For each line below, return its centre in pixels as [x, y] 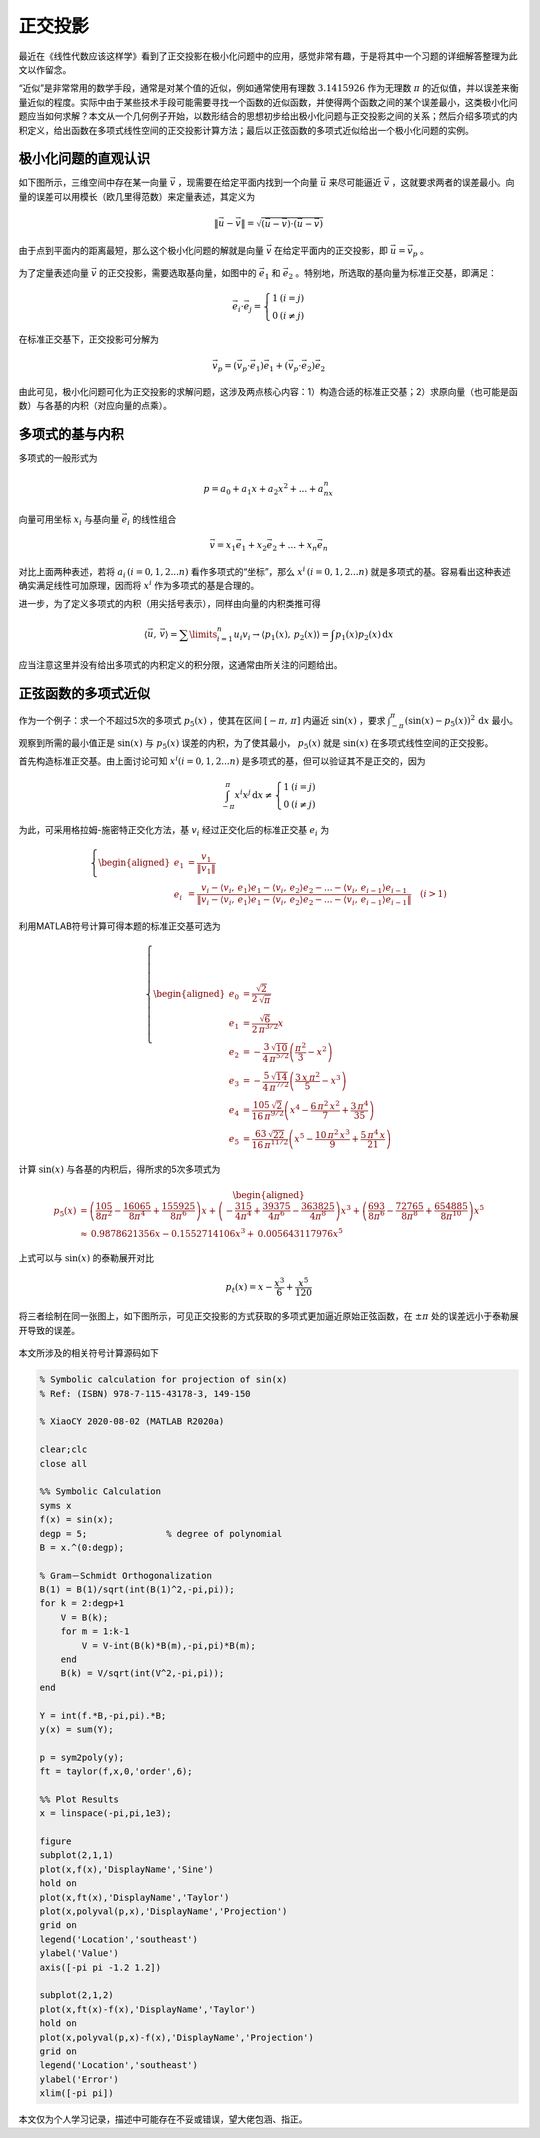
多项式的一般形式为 [58, 458]
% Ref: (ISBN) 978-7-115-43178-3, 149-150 [145, 1393]
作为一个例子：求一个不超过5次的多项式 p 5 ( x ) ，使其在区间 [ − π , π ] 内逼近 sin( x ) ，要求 [202, 721]
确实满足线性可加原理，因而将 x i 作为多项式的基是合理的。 [139, 585]
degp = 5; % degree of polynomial [161, 1533]
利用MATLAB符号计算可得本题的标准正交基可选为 [119, 926]
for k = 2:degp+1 [82, 1603]
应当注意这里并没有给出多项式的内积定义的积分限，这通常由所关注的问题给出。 [180, 665]
